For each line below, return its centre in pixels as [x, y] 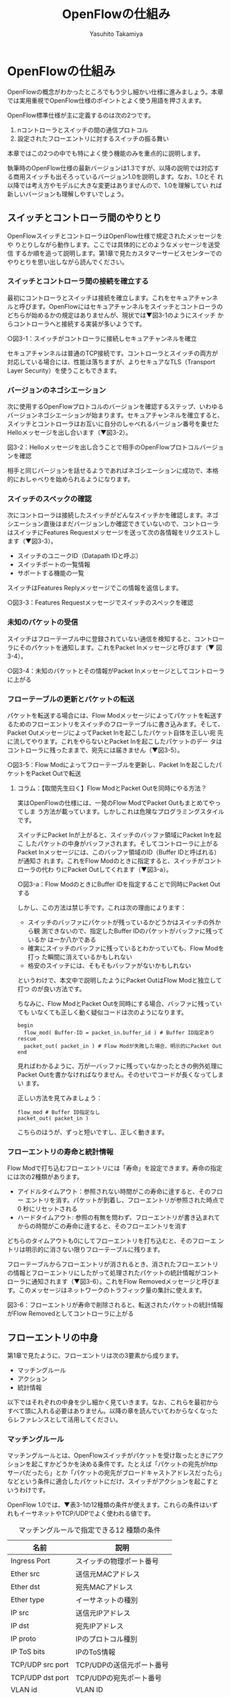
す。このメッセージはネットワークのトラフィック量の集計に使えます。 [107, 1290]
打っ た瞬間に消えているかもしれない [80, 957]
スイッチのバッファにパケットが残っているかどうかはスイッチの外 [121, 922]
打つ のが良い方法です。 [51, 989]
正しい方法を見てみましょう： [59, 1097]
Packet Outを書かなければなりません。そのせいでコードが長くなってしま [120, 1075]
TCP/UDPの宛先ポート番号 [119, 1678]
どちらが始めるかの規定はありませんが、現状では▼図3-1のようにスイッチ [112, 315]
